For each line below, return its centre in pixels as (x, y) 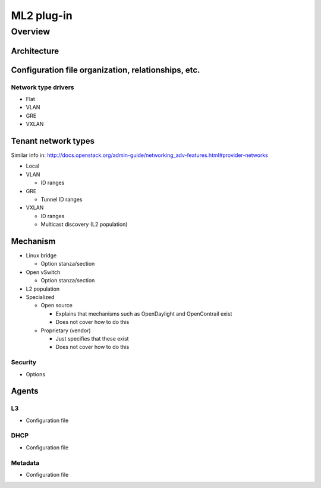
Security (24, 363)
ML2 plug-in (42, 15)
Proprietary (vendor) (66, 330)
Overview (31, 32)
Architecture (35, 51)
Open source (56, 306)
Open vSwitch (43, 272)
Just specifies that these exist (92, 339)
